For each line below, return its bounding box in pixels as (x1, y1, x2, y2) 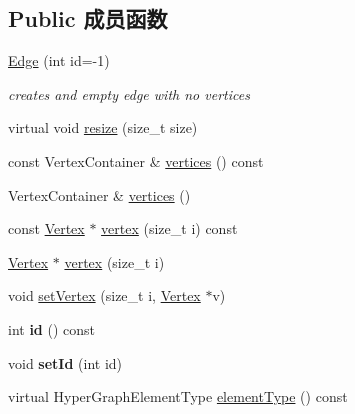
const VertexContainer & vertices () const (8, 150, 264, 171)
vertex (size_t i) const (101, 218, 238, 239)
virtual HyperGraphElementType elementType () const (8, 386, 348, 407)
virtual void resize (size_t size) (8, 117, 198, 138)
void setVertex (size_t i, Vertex (8, 285, 201, 306)
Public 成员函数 (8, 3, 168, 34)
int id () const (8, 318, 96, 339)
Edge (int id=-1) (8, 50, 110, 71)
